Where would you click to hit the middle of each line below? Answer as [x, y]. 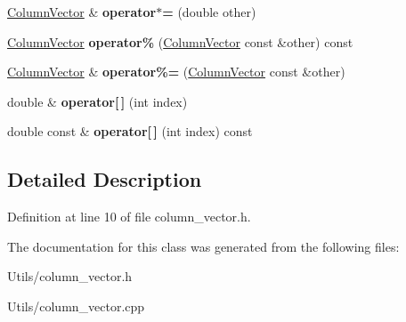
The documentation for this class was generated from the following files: [203, 246]
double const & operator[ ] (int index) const [130, 131]
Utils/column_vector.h [70, 276]
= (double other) [209, 12]
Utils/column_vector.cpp [76, 306]
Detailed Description [105, 179]
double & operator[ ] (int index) [97, 101]
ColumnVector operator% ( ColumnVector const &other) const [180, 41]
